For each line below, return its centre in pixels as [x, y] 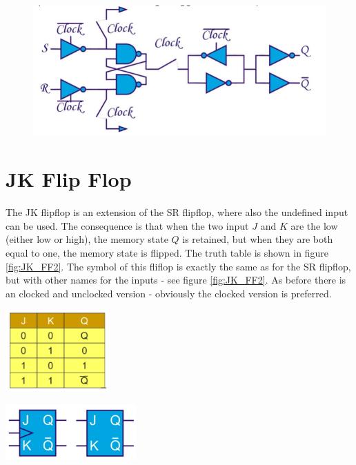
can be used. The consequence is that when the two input [127, 225]
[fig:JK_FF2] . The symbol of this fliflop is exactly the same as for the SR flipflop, [178, 266]
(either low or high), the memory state [87, 239]
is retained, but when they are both [258, 239]
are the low [314, 225]
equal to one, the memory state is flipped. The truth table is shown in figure [167, 252]
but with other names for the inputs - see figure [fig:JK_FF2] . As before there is [176, 280]
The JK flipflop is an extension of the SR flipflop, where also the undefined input [177, 212]
